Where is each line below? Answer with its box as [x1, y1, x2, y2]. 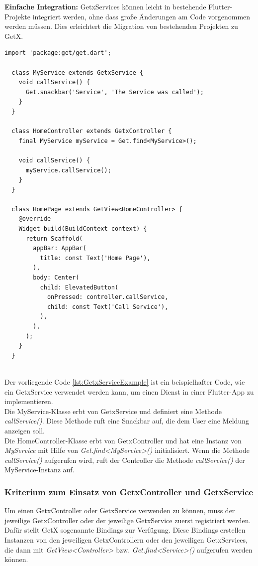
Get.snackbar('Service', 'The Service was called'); [25, 88, 204, 96]
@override [18, 215, 51, 223]
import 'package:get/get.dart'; [4, 49, 111, 57]
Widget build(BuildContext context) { [18, 225, 147, 233]
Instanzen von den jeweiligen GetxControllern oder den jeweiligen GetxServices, [4, 534, 248, 545]
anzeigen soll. [4, 425, 45, 435]
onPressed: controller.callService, [47, 293, 169, 301]
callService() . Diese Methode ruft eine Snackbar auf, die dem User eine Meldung [4, 416, 249, 426]
